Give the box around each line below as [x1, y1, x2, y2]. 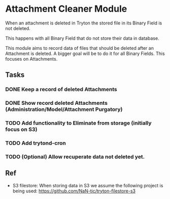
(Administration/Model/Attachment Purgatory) [5, 106, 123, 113]
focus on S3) [5, 126, 38, 133]
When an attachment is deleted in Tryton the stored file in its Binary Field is [5, 20, 162, 26]
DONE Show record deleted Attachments [5, 100, 108, 107]
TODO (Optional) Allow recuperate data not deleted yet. [5, 153, 145, 160]
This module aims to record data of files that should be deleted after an [5, 45, 154, 51]
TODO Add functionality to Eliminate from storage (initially [5, 120, 152, 127]
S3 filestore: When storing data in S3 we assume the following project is [12, 182, 163, 188]
